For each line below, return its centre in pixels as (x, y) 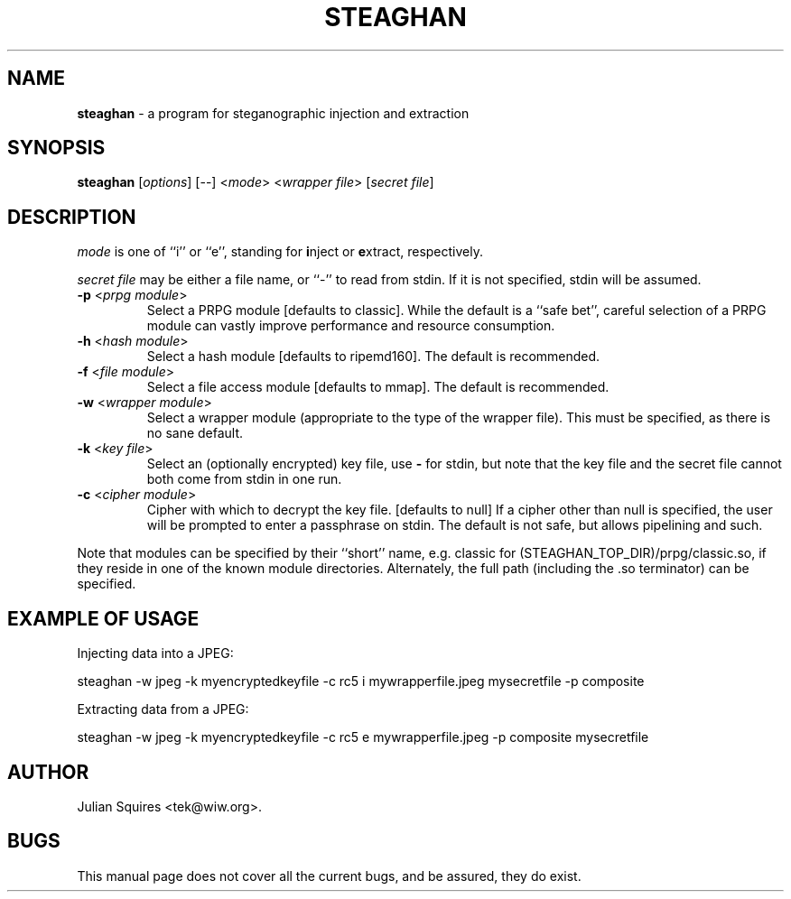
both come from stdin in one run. (244, 479)
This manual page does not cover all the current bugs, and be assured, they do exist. (329, 876)
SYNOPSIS (56, 148)
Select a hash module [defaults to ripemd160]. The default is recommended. (373, 357)
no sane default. (195, 433)
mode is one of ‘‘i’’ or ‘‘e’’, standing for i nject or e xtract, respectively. (280, 252)
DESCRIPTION (72, 217)
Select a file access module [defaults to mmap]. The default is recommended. (378, 387)
